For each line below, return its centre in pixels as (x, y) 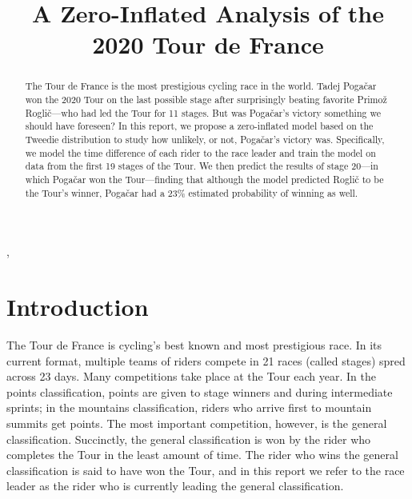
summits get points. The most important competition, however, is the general (197, 423)
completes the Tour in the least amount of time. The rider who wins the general (202, 455)
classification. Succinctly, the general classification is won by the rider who (189, 439)
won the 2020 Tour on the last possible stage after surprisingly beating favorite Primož (206, 100)
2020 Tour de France (208, 44)
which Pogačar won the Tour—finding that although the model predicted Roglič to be (204, 179)
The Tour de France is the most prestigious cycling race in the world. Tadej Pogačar (201, 86)
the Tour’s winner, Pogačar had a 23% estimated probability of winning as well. (192, 192)
